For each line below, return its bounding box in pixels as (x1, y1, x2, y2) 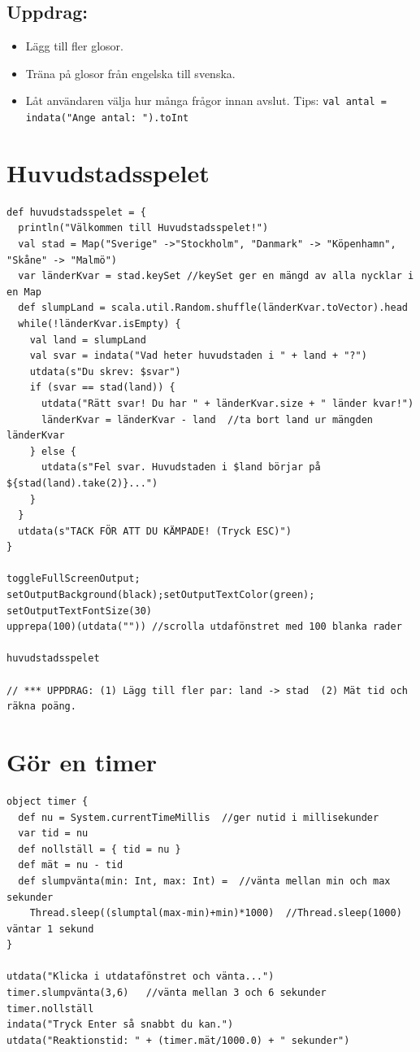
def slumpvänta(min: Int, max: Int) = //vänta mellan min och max (18, 875, 391, 887)
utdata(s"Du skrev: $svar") (29, 365, 181, 378)
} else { (29, 445, 76, 457)
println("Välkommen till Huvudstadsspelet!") (18, 222, 269, 234)
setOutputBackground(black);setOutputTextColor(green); (6, 589, 315, 601)
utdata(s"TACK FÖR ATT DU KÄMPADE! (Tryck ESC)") (18, 525, 292, 537)
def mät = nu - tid (18, 859, 123, 871)
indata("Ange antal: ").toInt (25, 112, 189, 124)
